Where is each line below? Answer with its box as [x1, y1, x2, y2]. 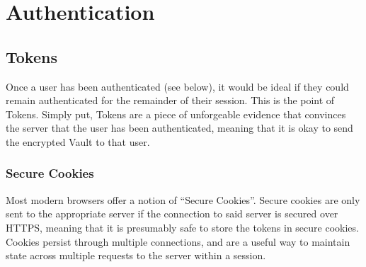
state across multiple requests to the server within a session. [6, 248, 266, 263]
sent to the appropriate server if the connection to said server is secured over [6, 206, 338, 221]
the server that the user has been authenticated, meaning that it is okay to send [6, 120, 353, 135]
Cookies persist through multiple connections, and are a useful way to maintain [6, 234, 350, 249]
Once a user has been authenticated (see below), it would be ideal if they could [6, 79, 349, 93]
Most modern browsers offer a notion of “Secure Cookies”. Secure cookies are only [6, 192, 360, 207]
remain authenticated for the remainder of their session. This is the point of [6, 93, 335, 108]
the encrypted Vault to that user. [6, 134, 150, 149]
